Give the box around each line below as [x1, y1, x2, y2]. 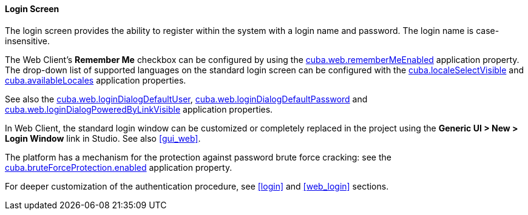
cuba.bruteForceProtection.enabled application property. [5, 162, 232, 173]
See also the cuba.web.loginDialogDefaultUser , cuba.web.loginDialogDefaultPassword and [5, 93, 368, 104]
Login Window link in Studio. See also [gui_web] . [5, 133, 201, 144]
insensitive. [5, 35, 50, 46]
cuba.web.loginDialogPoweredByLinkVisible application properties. [5, 104, 273, 114]
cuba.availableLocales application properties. [5, 74, 186, 85]
